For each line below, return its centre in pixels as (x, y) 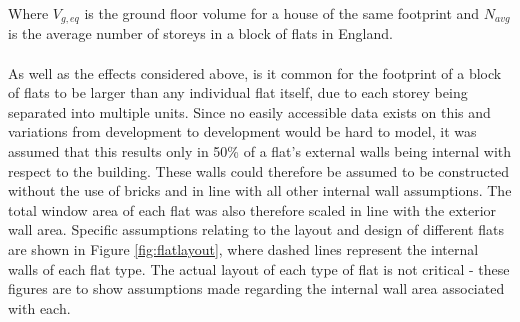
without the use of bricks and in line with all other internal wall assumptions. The (260, 190)
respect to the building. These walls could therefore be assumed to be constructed (259, 170)
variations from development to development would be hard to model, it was (242, 131)
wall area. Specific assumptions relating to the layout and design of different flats (256, 229)
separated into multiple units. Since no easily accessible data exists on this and (249, 111)
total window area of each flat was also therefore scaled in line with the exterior (252, 209)
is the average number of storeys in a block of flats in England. (200, 33)
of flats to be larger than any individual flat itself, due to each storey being (238, 92)
